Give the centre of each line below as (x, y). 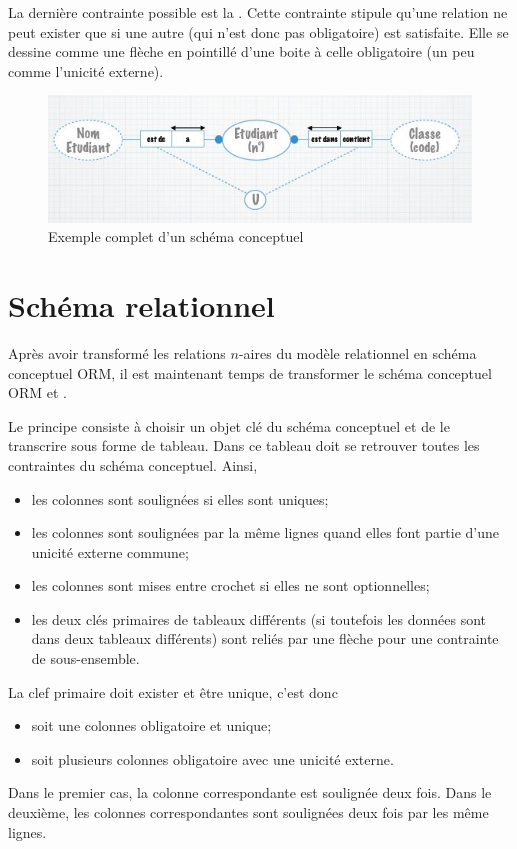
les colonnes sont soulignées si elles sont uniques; (180, 498)
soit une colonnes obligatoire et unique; (151, 725)
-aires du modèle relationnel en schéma (357, 352)
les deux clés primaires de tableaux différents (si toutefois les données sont (258, 618)
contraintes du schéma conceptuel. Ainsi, (133, 464)
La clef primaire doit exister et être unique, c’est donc (173, 691)
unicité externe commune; (110, 551)
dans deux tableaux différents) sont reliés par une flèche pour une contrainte (265, 638)
